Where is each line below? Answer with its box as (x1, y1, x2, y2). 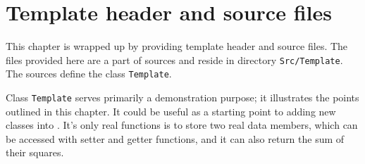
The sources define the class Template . (6, 66, 172, 81)
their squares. (6, 145, 64, 160)
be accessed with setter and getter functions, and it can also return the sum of (6, 131, 345, 146)
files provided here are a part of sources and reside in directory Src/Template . (6, 52, 343, 67)
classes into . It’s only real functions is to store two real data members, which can (6, 118, 358, 132)
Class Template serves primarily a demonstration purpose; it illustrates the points (6, 90, 359, 105)
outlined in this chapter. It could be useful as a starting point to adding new (6, 103, 336, 118)
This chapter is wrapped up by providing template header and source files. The (6, 39, 348, 53)
